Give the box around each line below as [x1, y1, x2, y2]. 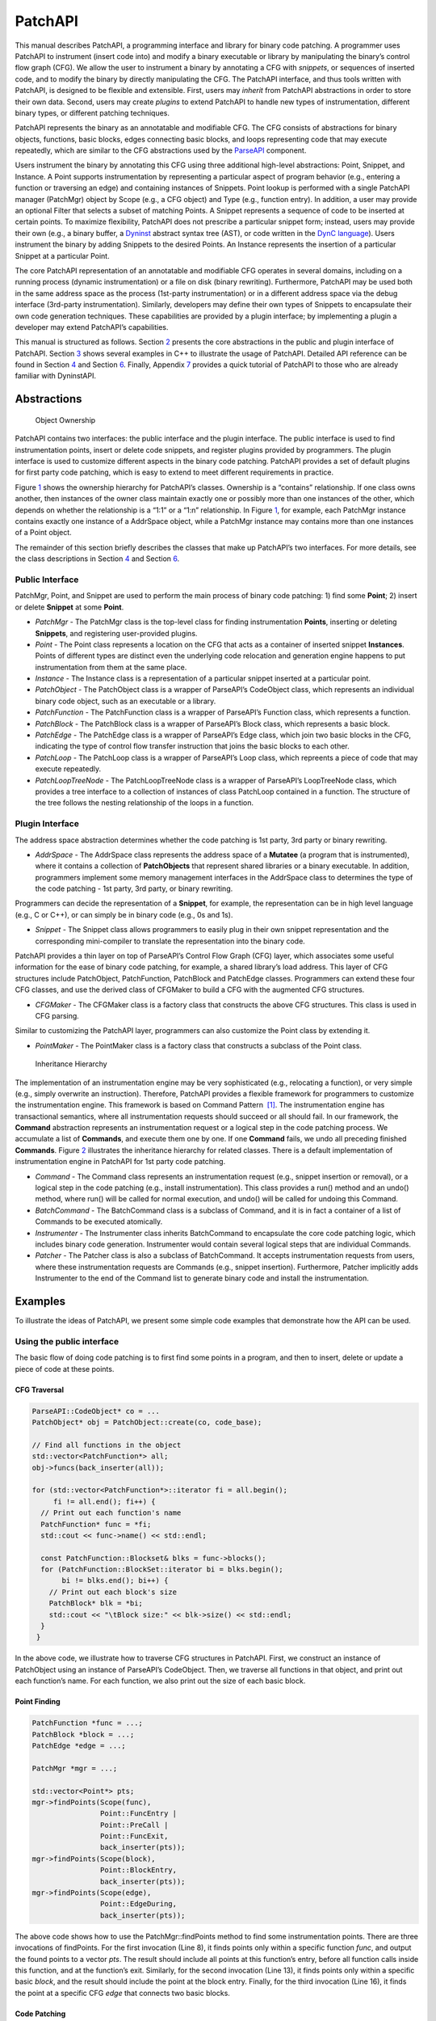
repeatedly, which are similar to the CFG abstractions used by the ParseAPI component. [15, 146, 307, 155]
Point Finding [15, 1697, 61, 1707]
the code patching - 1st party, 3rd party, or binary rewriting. [35, 884, 233, 893]
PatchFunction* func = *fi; [40, 1520, 152, 1529]
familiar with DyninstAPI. [15, 371, 97, 381]
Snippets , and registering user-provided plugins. [35, 628, 198, 638]
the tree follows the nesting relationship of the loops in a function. [35, 798, 254, 808]
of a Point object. [15, 528, 72, 538]
